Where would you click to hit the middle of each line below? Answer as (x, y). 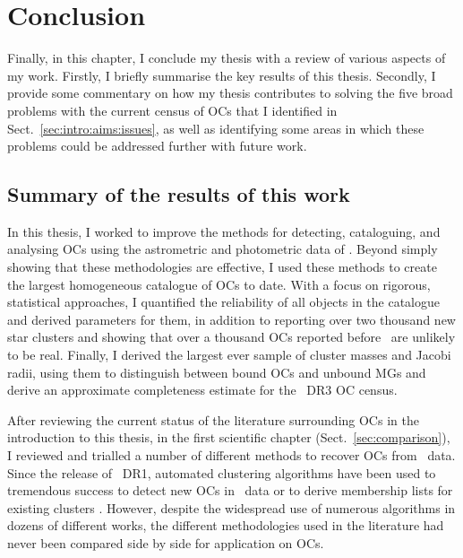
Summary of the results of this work (179, 194)
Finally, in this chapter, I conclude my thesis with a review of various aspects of (227, 58)
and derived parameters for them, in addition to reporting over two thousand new (231, 319)
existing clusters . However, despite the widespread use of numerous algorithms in (231, 507)
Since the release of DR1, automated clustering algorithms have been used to (222, 472)
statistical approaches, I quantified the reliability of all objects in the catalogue (224, 302)
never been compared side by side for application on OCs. (166, 542)
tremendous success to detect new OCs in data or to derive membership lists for (230, 490)
